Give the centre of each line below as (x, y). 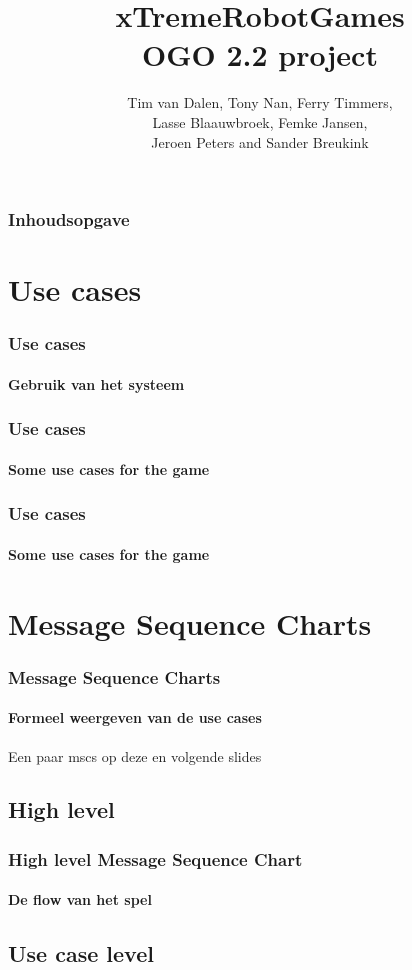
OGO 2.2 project (260, 54)
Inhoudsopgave (69, 219)
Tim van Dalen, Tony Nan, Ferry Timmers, (260, 102)
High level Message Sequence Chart (155, 858)
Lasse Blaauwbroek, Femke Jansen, (260, 121)
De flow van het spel (80, 899)
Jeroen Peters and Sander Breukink (260, 141)
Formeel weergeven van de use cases (135, 717)
